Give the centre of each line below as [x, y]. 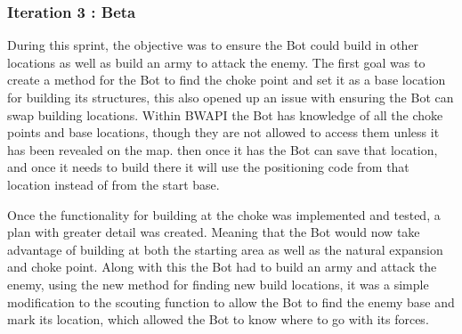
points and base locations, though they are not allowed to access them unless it [223, 132]
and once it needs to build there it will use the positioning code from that [208, 167]
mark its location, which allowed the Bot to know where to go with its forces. [218, 319]
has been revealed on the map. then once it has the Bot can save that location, [223, 149]
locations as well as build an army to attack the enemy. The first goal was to [216, 62]
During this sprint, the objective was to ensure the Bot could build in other [213, 45]
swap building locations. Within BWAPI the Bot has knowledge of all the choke [225, 114]
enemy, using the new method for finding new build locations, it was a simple [218, 284]
